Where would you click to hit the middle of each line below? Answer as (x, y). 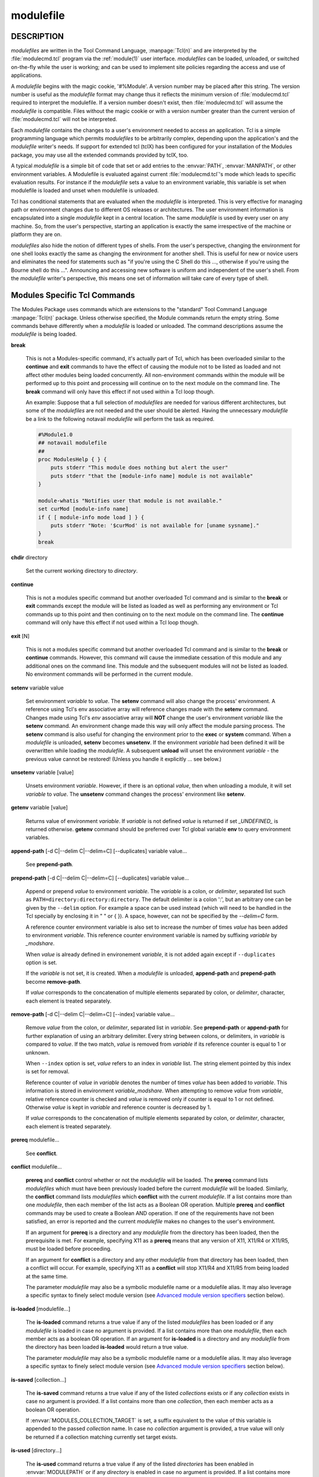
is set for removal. (48, 1072)
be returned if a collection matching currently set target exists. (102, 1437)
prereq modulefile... (35, 1140)
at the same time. (47, 1276)
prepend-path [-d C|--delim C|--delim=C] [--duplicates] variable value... (100, 878)
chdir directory (29, 557)
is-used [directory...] (36, 1450)
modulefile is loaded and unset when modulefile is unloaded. (85, 191)
